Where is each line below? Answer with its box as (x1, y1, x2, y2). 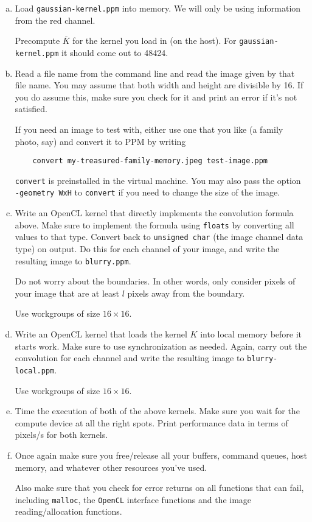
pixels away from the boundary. (127, 286, 245, 299)
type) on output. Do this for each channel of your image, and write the (15, 242, 280, 255)
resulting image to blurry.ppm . (15, 254, 131, 267)
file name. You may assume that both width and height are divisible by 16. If (15, 79, 303, 91)
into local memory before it (200, 328, 302, 340)
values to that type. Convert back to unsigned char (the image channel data (15, 230, 303, 243)
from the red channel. (15, 13, 95, 26)
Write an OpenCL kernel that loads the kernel (15, 328, 187, 340)
